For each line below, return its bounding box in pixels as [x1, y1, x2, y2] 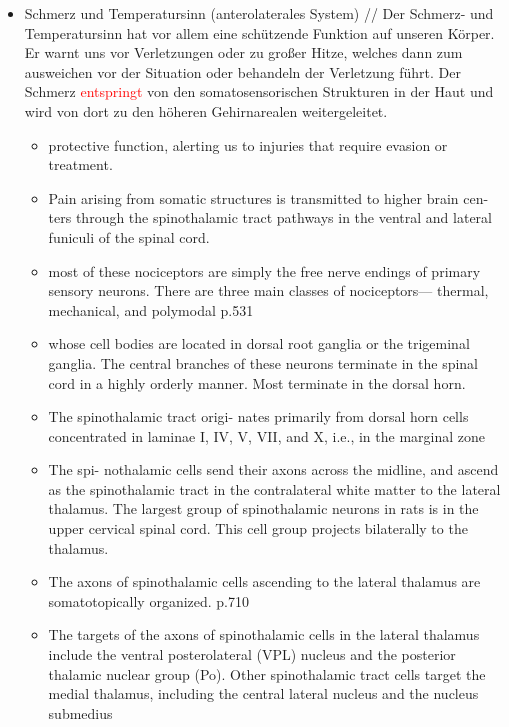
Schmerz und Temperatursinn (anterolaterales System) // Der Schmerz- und [24, 3, 494, 23]
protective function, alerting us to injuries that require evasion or [48, 134, 448, 155]
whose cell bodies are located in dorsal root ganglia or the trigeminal [48, 333, 470, 354]
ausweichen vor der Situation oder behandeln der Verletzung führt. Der [24, 61, 461, 82]
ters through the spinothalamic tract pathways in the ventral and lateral [48, 207, 492, 228]
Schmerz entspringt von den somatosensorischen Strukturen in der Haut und [24, 81, 494, 102]
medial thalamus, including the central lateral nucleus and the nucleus [48, 683, 479, 704]
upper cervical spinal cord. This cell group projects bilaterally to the [48, 518, 468, 539]
